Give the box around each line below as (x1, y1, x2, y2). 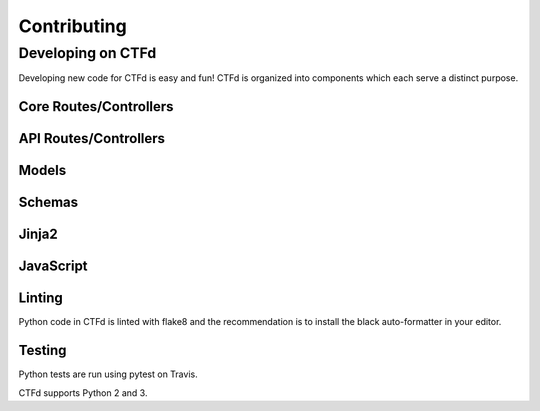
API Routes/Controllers (18, 130, 165, 147)
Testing (18, 342, 67, 359)
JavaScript (18, 258, 89, 275)
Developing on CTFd (18, 44, 157, 62)
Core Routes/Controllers (18, 98, 174, 115)
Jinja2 (18, 226, 59, 243)
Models (18, 162, 67, 179)
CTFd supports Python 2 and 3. (18, 386, 148, 399)
